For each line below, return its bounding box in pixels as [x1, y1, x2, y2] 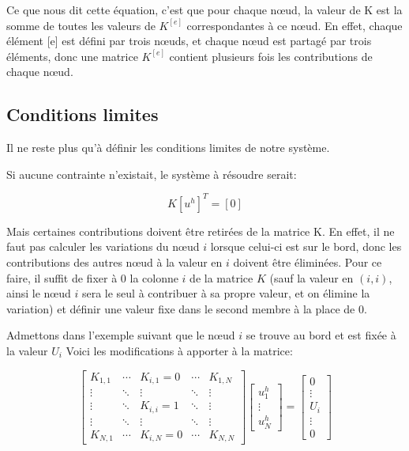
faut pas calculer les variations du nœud [6, 238, 200, 255]
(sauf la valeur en [269, 269, 354, 286]
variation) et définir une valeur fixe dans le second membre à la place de [6, 300, 355, 316]
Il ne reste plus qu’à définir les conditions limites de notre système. [6, 139, 330, 156]
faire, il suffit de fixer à [6, 269, 118, 286]
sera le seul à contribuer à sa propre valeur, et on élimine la [81, 285, 370, 301]
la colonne [129, 269, 178, 286]
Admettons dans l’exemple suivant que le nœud [6, 327, 235, 343]
